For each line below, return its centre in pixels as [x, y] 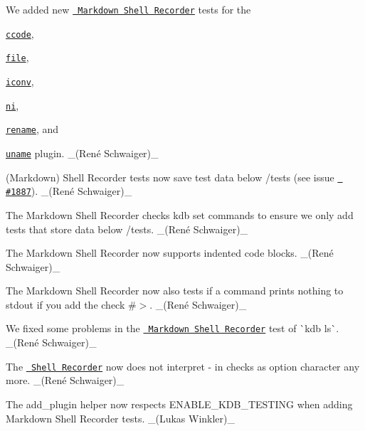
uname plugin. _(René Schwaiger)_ [82, 153]
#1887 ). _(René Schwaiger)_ [69, 191]
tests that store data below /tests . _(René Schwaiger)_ [127, 229]
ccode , [20, 33]
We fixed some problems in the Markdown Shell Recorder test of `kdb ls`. [173, 328]
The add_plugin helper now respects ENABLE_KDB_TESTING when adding [179, 404]
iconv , [20, 81]
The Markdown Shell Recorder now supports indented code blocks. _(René [170, 253]
